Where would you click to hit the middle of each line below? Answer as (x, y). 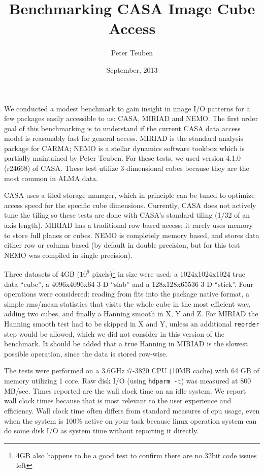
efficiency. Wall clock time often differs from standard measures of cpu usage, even (132, 410)
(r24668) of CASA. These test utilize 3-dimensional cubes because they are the (127, 168)
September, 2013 (132, 69)
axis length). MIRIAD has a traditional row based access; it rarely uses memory (128, 225)
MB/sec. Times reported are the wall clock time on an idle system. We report (125, 390)
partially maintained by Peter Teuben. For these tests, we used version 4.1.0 (123, 158)
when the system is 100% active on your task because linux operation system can (130, 420)
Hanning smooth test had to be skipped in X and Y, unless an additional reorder (132, 324)
